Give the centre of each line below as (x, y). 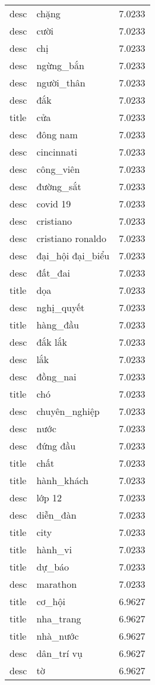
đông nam (57, 134)
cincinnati (57, 152)
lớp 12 (49, 498)
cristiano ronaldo (71, 238)
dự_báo (53, 567)
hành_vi (54, 549)
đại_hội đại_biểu (73, 255)
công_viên (58, 169)
